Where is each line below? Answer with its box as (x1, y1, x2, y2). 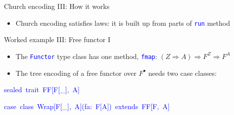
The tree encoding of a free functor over (15, 67, 137, 78)
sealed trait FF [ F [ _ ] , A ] (4, 84, 80, 95)
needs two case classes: (148, 67, 217, 78)
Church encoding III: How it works (4, 1, 110, 11)
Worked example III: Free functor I (4, 34, 110, 45)
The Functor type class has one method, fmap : (15, 51, 157, 61)
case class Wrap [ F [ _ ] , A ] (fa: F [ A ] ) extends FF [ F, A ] (4, 101, 170, 111)
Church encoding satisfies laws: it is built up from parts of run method (15, 17, 230, 28)
